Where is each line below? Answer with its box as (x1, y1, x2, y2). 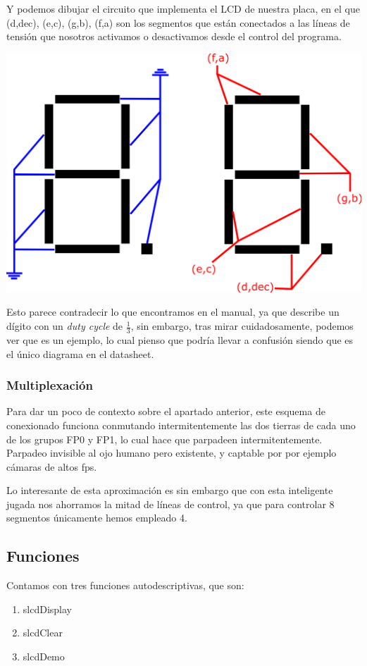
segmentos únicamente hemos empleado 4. (6, 510, 187, 525)
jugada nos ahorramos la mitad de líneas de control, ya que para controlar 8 (6, 496, 335, 511)
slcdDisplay (23, 601, 72, 616)
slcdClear (23, 625, 63, 640)
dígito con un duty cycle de (6, 319, 123, 333)
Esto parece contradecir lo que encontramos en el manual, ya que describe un (6, 304, 340, 319)
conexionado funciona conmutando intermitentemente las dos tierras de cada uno (6, 417, 356, 432)
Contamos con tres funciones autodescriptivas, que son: (6, 578, 244, 593)
